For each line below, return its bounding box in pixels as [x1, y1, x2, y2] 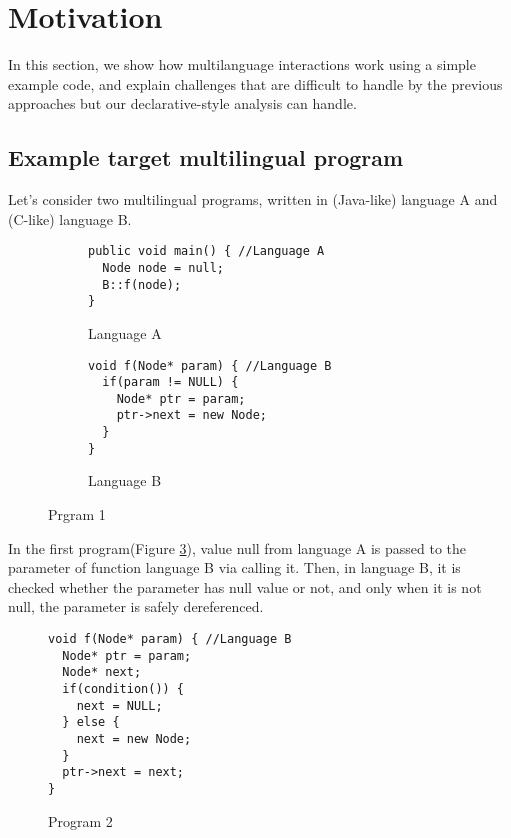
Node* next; [62, 665, 142, 680]
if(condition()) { [62, 681, 185, 696]
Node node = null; [102, 260, 225, 275]
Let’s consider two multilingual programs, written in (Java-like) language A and [8, 189, 498, 210]
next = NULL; [76, 698, 163, 713]
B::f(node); [102, 277, 182, 292]
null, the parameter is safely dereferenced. [8, 596, 264, 617]
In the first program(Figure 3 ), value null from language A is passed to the [8, 537, 467, 558]
